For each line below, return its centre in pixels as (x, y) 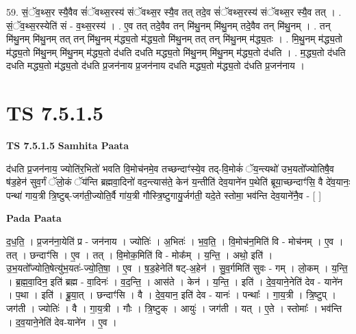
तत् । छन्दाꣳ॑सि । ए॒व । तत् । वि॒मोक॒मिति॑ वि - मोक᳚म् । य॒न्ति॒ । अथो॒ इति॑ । (140, 254)
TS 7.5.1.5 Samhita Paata (68, 145)
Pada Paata (34, 218)
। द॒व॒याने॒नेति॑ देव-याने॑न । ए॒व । (62, 321)
